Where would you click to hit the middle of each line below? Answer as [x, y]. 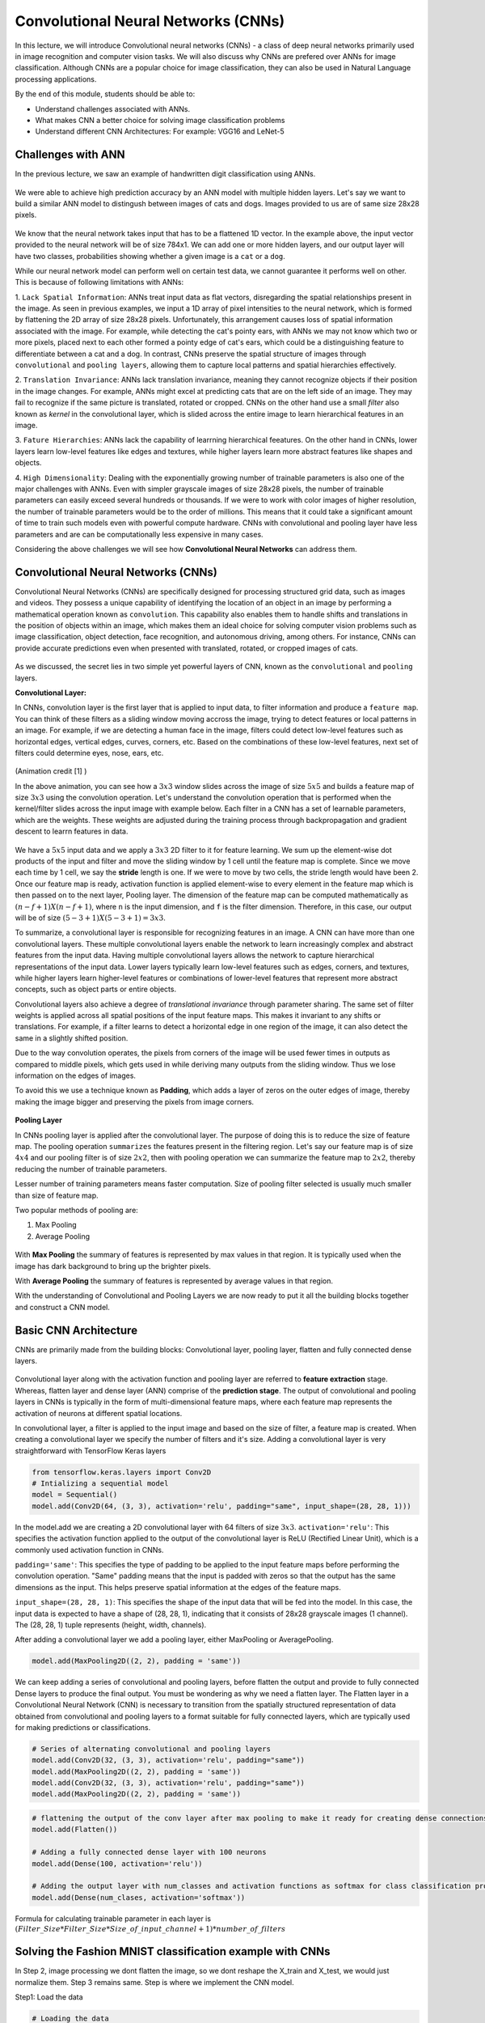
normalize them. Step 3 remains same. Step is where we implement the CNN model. [154, 1982]
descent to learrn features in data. [72, 831]
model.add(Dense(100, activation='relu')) [117, 1864]
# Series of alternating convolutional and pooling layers [151, 1749]
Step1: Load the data [49, 1997]
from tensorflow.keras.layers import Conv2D [122, 1472]
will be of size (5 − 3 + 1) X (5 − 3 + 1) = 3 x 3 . [90, 918]
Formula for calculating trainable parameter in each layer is [113, 1919]
